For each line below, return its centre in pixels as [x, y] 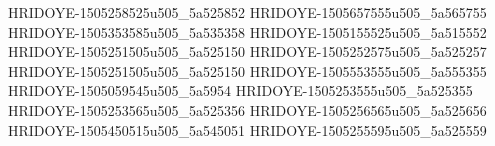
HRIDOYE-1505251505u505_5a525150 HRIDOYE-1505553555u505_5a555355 [247, 70]
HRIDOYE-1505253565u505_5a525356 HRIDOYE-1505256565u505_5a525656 [247, 109]
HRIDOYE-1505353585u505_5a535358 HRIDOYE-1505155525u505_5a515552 [247, 31]
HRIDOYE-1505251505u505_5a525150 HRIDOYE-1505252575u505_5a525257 [247, 51]
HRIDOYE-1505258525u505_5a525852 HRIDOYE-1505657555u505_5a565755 [247, 12]
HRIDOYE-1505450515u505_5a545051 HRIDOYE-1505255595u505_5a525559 [247, 129]
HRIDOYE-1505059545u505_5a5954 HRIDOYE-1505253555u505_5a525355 [240, 90]
